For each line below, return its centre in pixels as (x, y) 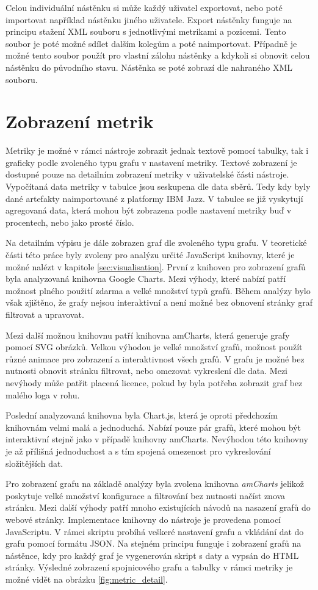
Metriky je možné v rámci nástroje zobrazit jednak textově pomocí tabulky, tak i (157, 150)
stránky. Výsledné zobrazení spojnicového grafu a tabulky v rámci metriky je (149, 567)
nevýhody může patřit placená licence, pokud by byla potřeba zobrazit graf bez (154, 382)
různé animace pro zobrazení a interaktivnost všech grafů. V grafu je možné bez (155, 358)
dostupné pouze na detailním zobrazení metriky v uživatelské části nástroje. (147, 174)
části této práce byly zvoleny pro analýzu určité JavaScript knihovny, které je (150, 255)
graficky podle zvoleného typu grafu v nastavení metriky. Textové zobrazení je (151, 162)
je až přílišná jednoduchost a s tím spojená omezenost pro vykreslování (138, 451)
